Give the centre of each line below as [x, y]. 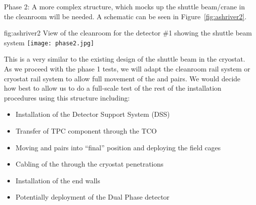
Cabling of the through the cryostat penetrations [89, 164]
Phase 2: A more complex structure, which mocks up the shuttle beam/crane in [125, 6]
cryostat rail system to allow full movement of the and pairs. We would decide [122, 78]
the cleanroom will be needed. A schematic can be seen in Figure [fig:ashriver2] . [125, 16]
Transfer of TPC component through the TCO [86, 131]
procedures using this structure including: [67, 97]
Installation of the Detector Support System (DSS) [93, 114]
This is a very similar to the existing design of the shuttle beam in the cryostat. [125, 59]
